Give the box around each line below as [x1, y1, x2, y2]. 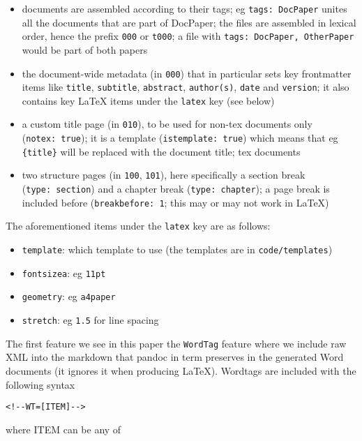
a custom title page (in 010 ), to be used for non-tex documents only [22, 117, 312, 131]
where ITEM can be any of [6, 421, 121, 436]
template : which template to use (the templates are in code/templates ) [22, 242, 333, 257]
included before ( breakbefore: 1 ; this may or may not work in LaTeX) [22, 195, 329, 209]
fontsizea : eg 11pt [22, 265, 106, 280]
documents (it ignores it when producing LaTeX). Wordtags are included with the [6, 363, 356, 378]
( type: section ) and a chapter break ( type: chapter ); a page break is [22, 181, 330, 196]
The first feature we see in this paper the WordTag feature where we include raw [6, 336, 347, 350]
